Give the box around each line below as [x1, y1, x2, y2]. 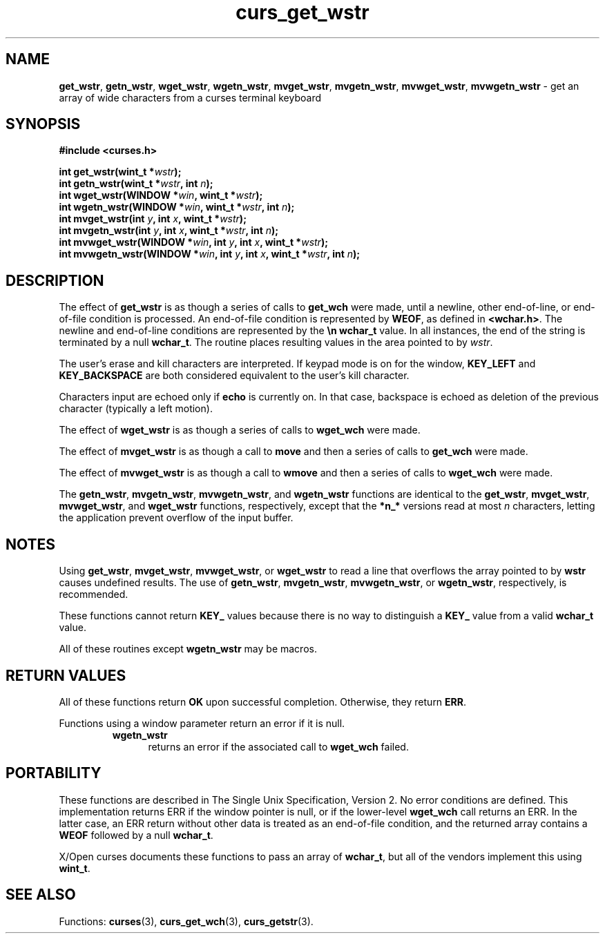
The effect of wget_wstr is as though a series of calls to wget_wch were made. [59, 424, 421, 436]
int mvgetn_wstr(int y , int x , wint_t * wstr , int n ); [59, 224, 279, 237]
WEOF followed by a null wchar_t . [59, 829, 213, 841]
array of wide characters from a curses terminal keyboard [59, 91, 321, 104]
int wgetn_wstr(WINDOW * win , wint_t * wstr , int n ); [59, 201, 295, 213]
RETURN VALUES [6, 666, 126, 684]
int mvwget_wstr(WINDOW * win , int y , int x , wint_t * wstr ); [59, 236, 328, 249]
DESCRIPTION [6, 271, 104, 289]
